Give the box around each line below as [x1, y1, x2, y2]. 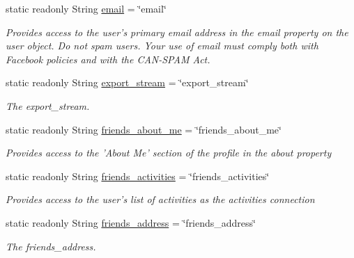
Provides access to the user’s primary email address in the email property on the [6, 24, 348, 39]
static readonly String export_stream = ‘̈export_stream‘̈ [6, 75, 249, 90]
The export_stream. [6, 98, 90, 113]
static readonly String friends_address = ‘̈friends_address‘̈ [6, 215, 256, 229]
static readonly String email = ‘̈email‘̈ [6, 1, 167, 15]
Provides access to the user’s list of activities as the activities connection [6, 192, 315, 207]
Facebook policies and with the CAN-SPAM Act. [6, 51, 210, 66]
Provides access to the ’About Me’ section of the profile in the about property [6, 145, 332, 160]
